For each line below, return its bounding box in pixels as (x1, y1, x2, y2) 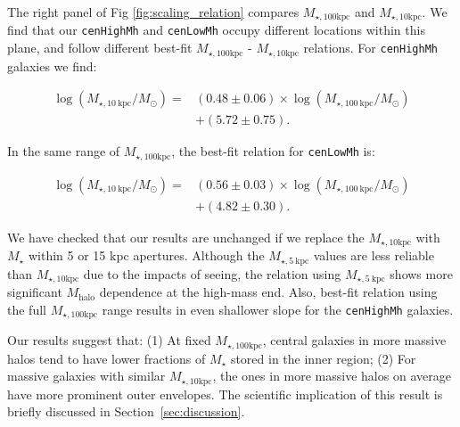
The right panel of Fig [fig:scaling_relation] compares (7, 3, 300, 21)
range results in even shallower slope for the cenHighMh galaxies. (102, 300, 454, 318)
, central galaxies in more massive (262, 331, 447, 349)
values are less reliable (313, 246, 434, 265)
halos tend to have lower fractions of (7, 349, 206, 367)
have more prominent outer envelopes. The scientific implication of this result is (7, 384, 443, 403)
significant (7, 283, 62, 301)
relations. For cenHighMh (303, 38, 438, 57)
